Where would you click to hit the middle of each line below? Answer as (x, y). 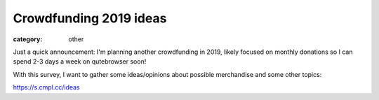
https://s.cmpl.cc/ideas (46, 87)
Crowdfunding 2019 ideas (90, 18)
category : (28, 39)
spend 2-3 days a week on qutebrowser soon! (80, 62)
